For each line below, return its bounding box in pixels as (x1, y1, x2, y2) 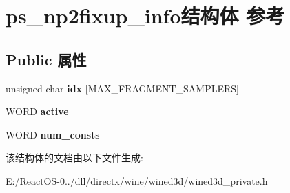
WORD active (6, 104, 69, 119)
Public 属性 (6, 48, 87, 70)
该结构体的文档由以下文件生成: (6, 150, 143, 165)
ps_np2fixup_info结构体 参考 (6, 1, 285, 30)
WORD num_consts (6, 127, 100, 141)
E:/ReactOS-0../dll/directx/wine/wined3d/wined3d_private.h (6, 173, 268, 187)
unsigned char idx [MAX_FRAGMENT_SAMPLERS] (6, 81, 239, 95)
